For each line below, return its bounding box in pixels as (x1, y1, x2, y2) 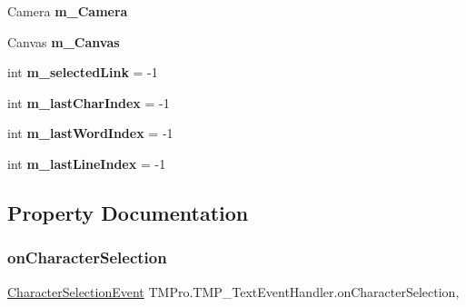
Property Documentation (7, 198, 249, 226)
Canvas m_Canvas (7, 32, 120, 51)
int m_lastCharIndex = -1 (7, 93, 170, 112)
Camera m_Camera (7, 2, 128, 20)
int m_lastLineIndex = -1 (7, 153, 166, 173)
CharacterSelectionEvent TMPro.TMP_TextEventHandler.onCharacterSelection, (7, 282, 460, 301)
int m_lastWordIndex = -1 (7, 124, 174, 143)
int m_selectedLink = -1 (7, 63, 158, 82)
